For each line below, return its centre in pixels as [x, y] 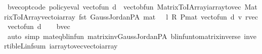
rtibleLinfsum [25, 46]
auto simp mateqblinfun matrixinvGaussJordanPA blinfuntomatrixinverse [124, 36]
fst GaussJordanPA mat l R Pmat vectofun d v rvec [168, 16]
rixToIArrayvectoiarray [40, 16]
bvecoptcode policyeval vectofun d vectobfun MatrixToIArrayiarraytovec [124, 6]
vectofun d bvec [39, 26]
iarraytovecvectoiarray [83, 46]
